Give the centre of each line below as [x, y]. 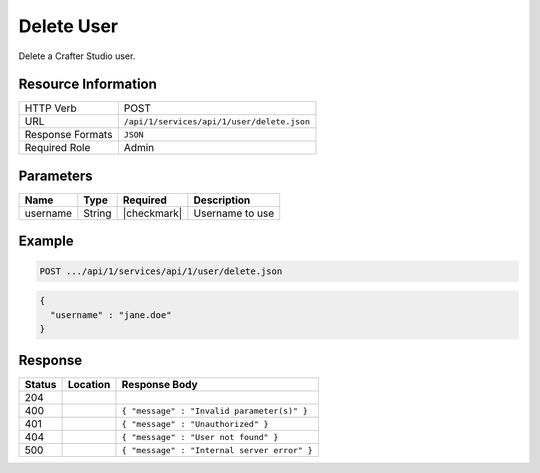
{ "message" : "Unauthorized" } [195, 423]
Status [40, 385]
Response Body [160, 385]
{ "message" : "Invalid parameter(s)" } [215, 410]
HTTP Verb [50, 108]
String [97, 213]
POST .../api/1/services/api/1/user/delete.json [161, 271]
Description [222, 200]
